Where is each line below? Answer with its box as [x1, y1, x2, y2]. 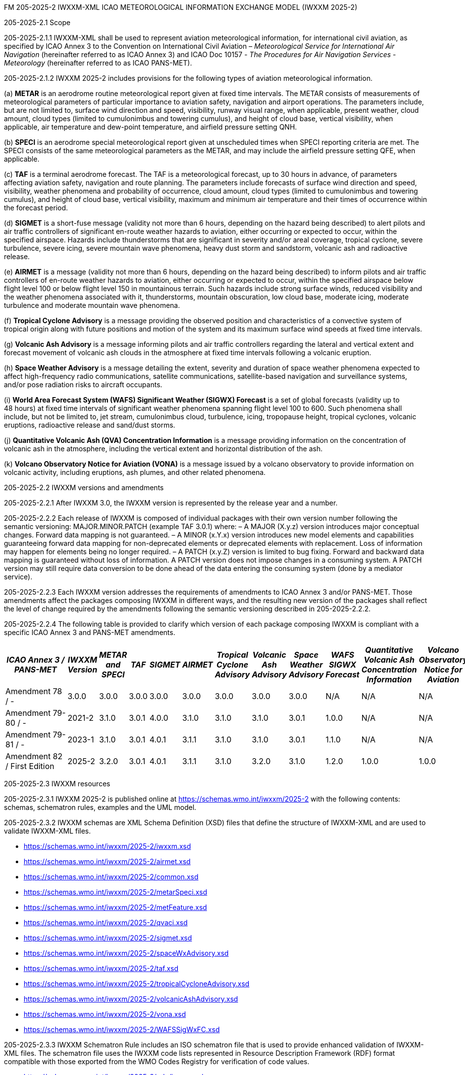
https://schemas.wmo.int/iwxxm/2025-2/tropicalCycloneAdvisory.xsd [24, 979, 250, 988]
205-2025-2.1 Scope [4, 18, 70, 27]
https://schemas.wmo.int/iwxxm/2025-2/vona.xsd [24, 1010, 186, 1018]
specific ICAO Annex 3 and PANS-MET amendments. [4, 628, 175, 637]
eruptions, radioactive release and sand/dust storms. [4, 421, 175, 429]
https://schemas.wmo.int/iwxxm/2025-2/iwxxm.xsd [24, 842, 191, 850]
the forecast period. [4, 203, 68, 212]
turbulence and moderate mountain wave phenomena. [4, 301, 180, 309]
